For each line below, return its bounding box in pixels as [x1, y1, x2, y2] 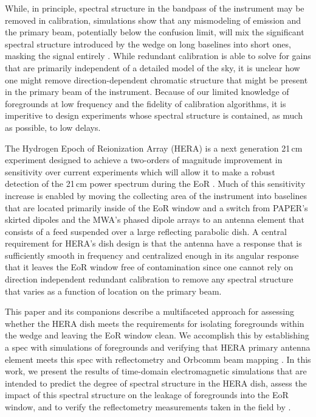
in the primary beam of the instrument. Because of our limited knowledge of [5, 85, 289, 98]
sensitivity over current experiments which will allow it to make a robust [5, 165, 275, 178]
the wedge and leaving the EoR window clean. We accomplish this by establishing [5, 329, 309, 342]
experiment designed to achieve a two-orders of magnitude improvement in [5, 153, 283, 166]
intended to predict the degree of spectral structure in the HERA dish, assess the [5, 376, 307, 389]
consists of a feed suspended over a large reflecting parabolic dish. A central [5, 225, 287, 237]
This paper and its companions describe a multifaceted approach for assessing [5, 305, 294, 318]
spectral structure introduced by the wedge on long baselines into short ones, [5, 37, 291, 50]
